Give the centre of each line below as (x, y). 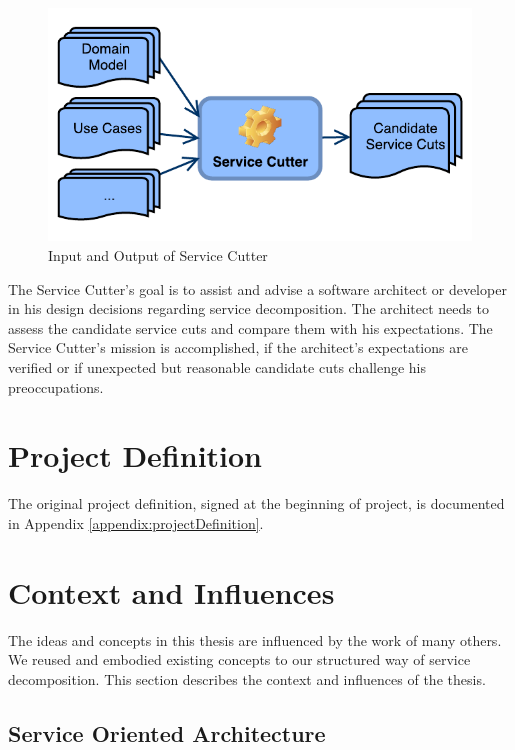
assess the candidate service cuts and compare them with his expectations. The (250, 327)
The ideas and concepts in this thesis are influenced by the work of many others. (255, 639)
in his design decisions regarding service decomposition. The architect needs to (248, 308)
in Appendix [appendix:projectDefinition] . (136, 522)
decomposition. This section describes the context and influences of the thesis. (247, 678)
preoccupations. (56, 386)
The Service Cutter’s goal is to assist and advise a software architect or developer (257, 288)
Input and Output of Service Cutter (158, 255)
